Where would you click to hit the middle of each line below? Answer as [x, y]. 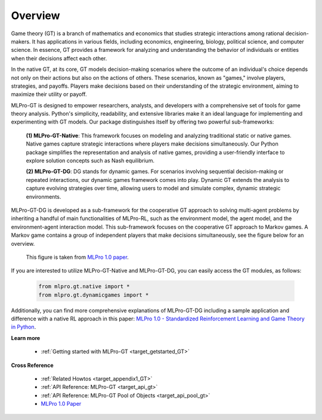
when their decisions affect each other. [59, 58]
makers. [21, 41]
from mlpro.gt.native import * [84, 287]
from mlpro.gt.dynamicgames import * [94, 295]
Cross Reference [32, 365]
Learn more [26, 338]
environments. [44, 196]
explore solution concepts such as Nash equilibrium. [90, 160]
